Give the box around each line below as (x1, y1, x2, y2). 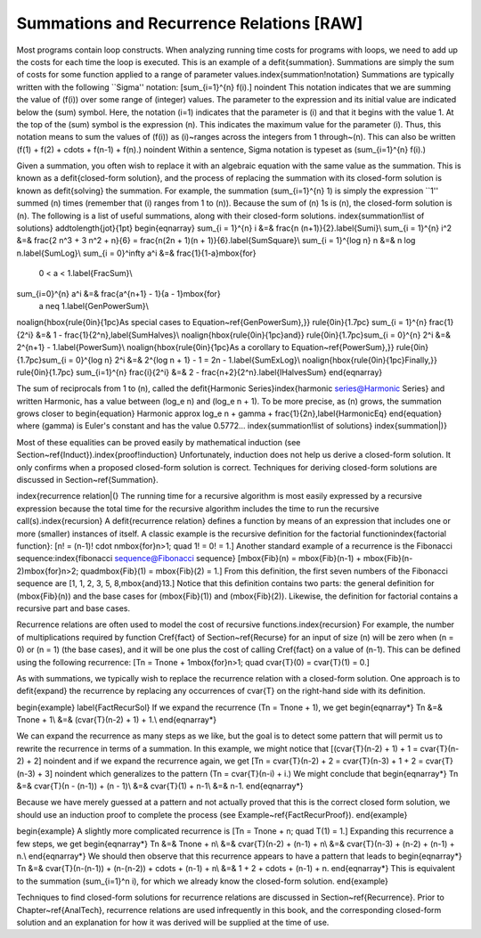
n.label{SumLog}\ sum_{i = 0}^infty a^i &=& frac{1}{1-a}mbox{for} (16, 248, 257, 258)
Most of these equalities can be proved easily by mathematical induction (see (16, 436, 301, 447)
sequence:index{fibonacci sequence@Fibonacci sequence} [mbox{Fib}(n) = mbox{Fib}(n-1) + (16, 553, 362, 564)
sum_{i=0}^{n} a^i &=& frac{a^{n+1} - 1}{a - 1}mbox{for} (16, 288, 222, 298)
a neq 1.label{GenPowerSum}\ (38, 300, 149, 311)
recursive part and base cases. (16, 602, 131, 614)
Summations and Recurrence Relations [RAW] (16, 13, 363, 33)
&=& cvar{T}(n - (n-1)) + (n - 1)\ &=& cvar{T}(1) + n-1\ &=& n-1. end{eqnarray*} (16, 780, 304, 792)
